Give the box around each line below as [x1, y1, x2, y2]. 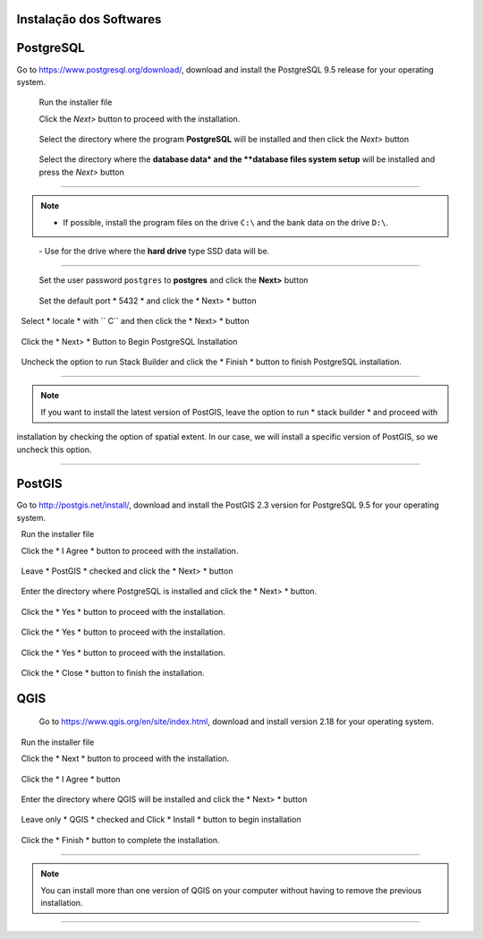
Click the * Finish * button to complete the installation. [21, 834, 220, 845]
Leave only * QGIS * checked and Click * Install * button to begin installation [21, 815, 301, 825]
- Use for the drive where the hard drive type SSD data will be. [38, 246, 270, 257]
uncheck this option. [16, 444, 92, 455]
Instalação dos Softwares [16, 12, 162, 27]
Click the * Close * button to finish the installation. [21, 667, 205, 678]
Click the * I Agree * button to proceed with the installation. [21, 545, 239, 556]
